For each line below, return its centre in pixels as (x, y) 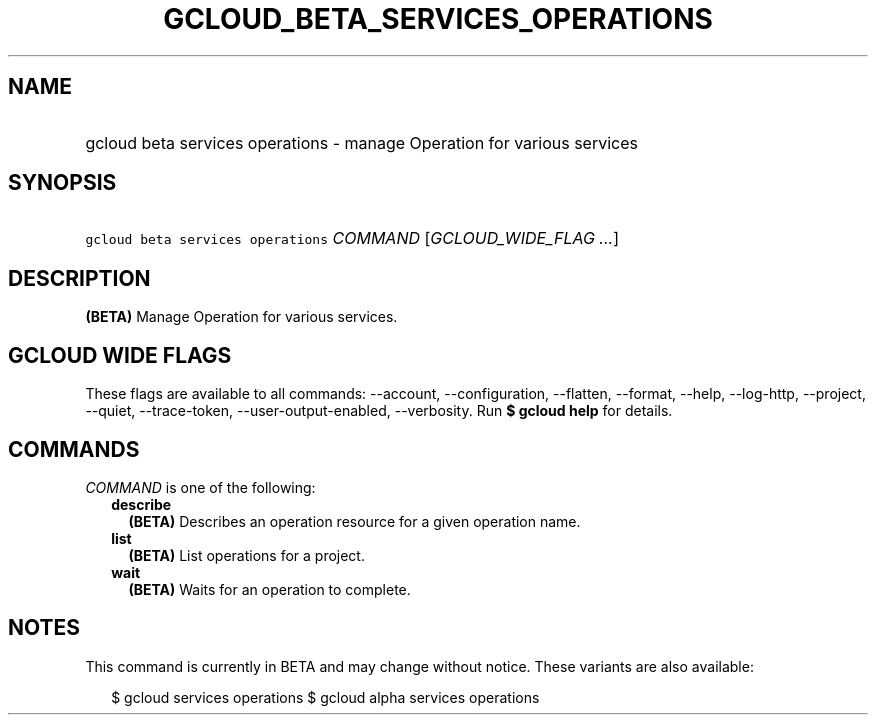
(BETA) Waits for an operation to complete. (269, 589)
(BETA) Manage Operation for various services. (241, 317)
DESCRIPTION (79, 278)
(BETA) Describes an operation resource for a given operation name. (354, 521)
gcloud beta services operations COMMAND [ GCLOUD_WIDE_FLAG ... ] (352, 238)
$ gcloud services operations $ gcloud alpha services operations (325, 697)
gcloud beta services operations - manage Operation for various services (361, 142)
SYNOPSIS (62, 183)
